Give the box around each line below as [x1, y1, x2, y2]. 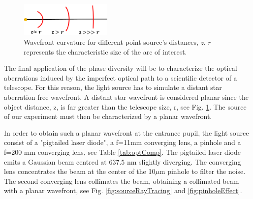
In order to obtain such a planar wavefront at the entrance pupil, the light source [4, 127, 249, 138]
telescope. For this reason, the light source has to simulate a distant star [4, 82, 222, 92]
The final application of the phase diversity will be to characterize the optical [4, 63, 237, 73]
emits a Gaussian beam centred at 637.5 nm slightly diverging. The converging [4, 156, 241, 167]
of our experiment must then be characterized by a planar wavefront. [4, 111, 212, 121]
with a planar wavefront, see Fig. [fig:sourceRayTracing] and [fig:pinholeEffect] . [4, 185, 242, 196]
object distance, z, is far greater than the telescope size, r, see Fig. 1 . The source [4, 101, 247, 112]
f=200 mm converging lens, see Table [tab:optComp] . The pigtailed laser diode [4, 147, 241, 157]
